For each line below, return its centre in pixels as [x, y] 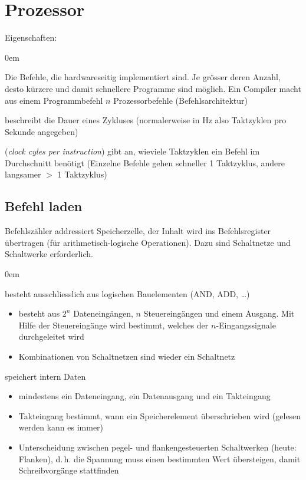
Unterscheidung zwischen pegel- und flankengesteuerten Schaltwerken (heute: [157, 447]
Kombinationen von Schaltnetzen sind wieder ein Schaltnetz [127, 356]
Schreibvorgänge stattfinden [69, 470]
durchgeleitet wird [51, 336]
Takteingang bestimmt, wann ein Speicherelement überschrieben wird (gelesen [160, 415]
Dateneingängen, [103, 313]
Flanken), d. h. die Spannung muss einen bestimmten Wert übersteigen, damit [159, 458]
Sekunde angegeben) [42, 131]
